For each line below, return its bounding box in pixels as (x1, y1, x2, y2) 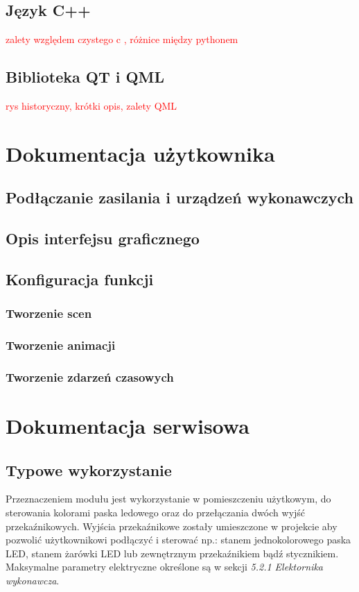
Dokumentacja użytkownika (6, 139, 275, 167)
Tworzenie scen (6, 305, 92, 322)
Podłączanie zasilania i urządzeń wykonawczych (6, 187, 353, 208)
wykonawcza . (6, 573, 60, 587)
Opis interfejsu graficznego (6, 228, 200, 249)
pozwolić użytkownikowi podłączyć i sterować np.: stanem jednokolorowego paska (6, 532, 351, 547)
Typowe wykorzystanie (6, 459, 172, 480)
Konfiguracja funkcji (6, 268, 154, 289)
